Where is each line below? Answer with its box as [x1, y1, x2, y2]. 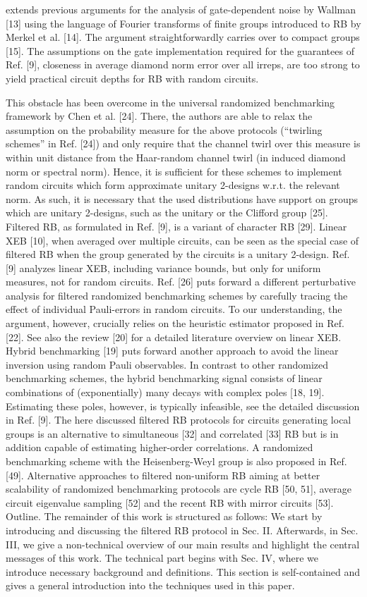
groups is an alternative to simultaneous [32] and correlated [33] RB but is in [6, 426, 339, 441]
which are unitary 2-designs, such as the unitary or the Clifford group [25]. [6, 205, 328, 220]
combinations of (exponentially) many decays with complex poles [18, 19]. [6, 385, 325, 400]
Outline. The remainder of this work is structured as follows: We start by [6, 509, 323, 524]
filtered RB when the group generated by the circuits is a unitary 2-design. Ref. [6, 247, 350, 261]
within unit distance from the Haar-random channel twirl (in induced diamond [6, 149, 346, 164]
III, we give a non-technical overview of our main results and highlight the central [6, 536, 360, 551]
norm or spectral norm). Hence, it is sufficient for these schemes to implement [6, 164, 342, 178]
